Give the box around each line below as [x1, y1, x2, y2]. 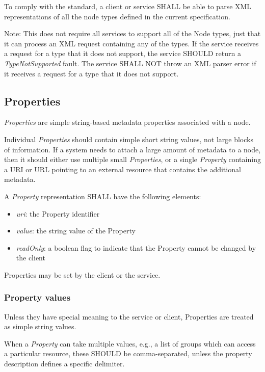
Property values [4, 291, 71, 304]
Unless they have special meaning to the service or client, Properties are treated [4, 311, 254, 322]
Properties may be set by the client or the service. [4, 269, 161, 280]
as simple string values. [4, 321, 76, 332]
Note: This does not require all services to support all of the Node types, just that [4, 28, 261, 39]
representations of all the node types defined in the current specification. [4, 11, 230, 21]
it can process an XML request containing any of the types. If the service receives [4, 38, 259, 48]
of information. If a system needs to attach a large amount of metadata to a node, [4, 144, 261, 154]
